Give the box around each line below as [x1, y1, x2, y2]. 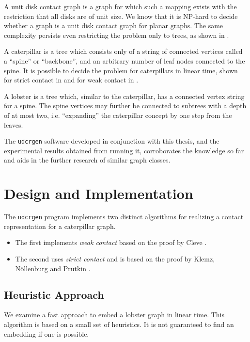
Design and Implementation [4, 183, 193, 203]
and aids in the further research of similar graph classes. [4, 155, 171, 165]
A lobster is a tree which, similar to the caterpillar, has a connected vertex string [4, 91, 245, 101]
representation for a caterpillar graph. [4, 221, 116, 231]
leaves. [4, 119, 23, 130]
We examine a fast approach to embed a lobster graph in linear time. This [4, 309, 224, 320]
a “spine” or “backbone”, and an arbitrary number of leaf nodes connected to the [4, 55, 245, 65]
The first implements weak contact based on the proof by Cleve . [15, 237, 207, 247]
